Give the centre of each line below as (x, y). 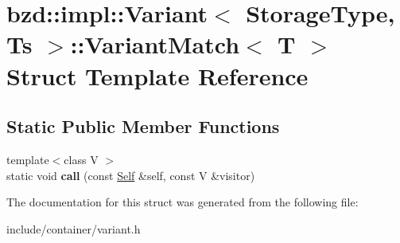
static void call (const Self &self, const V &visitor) (131, 175)
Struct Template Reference (157, 75)
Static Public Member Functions (143, 126)
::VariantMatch (155, 44)
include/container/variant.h (74, 228)
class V (81, 159)
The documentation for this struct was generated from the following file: (183, 202)
